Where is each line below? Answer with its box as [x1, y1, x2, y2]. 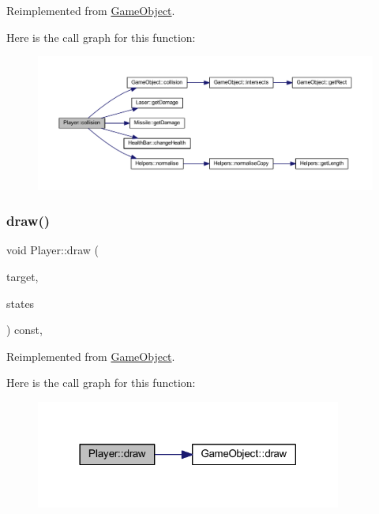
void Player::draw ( [6, 242, 99, 258]
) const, [6, 321, 43, 338]
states [6, 295, 35, 311]
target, [6, 268, 39, 284]
